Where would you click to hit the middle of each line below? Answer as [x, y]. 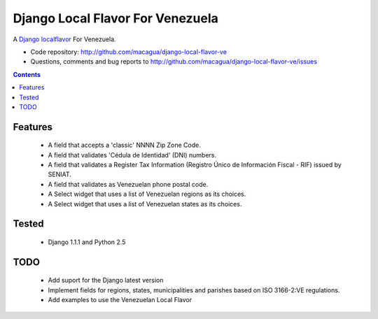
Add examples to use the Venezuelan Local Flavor [120, 300]
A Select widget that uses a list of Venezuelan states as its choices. [145, 204]
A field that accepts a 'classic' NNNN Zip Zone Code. [124, 145]
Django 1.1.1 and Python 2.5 [87, 242]
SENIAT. [59, 174]
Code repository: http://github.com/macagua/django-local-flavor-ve [129, 52]
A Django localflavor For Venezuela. [64, 39]
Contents [27, 74]
